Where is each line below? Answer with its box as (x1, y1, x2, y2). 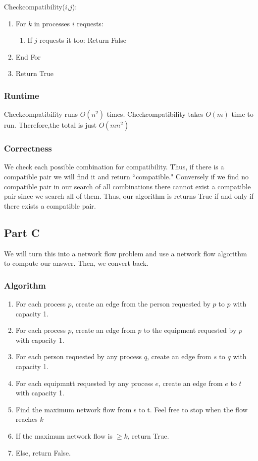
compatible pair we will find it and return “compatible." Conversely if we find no (4, 171, 249, 181)
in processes (34, 18, 70, 28)
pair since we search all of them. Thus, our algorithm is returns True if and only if (4, 191, 254, 201)
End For (15, 51, 41, 62)
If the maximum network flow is (15, 430, 113, 441)
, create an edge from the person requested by (71, 298, 210, 308)
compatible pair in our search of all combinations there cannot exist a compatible (4, 181, 251, 191)
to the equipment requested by (144, 325, 237, 335)
